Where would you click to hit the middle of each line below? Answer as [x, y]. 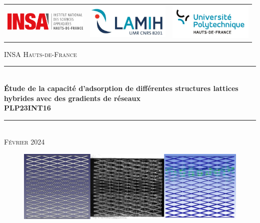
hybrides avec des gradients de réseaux [72, 98]
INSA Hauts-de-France [40, 54]
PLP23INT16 [27, 108]
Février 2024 [24, 142]
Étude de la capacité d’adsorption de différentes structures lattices [121, 88]
